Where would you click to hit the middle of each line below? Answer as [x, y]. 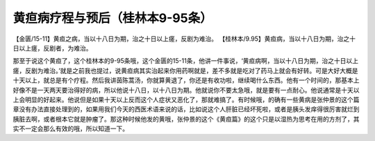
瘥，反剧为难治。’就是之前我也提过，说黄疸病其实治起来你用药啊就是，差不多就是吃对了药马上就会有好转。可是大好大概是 [185, 70]
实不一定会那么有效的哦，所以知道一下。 [70, 129]
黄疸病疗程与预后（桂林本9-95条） [112, 18]
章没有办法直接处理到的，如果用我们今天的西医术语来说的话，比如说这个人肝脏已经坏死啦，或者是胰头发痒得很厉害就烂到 [186, 109]
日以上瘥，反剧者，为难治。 [52, 48]
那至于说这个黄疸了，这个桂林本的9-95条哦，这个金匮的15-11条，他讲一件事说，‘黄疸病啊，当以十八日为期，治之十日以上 [186, 61]
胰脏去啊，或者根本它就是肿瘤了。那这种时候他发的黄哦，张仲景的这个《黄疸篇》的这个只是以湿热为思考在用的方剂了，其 [186, 119]
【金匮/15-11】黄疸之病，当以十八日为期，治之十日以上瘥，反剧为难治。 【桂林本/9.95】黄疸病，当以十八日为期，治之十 [184, 39]
